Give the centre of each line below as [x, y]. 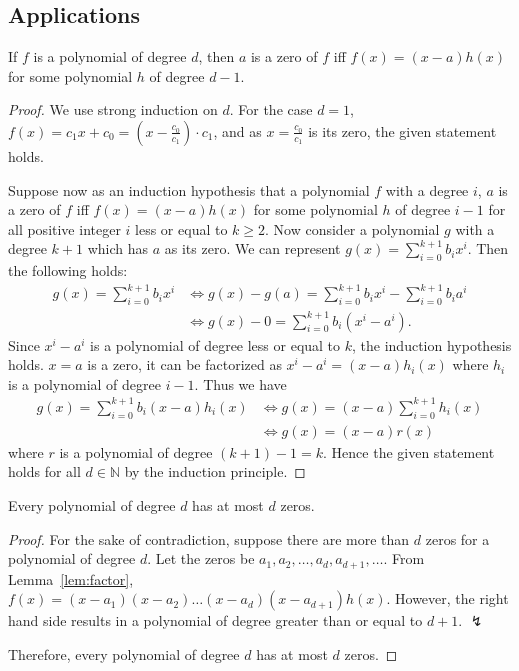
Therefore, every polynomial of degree [124, 653]
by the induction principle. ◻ [215, 471]
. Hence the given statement [409, 451]
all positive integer [64, 228]
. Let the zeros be [201, 558]
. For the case [271, 109]
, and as [237, 130]
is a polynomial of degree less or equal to [215, 344]
